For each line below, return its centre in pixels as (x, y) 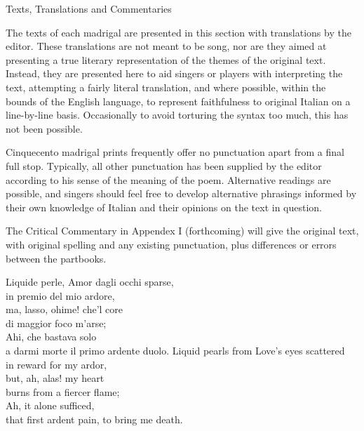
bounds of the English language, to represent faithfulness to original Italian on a (178, 101)
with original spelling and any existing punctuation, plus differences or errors (171, 244)
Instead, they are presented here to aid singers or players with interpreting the (174, 73)
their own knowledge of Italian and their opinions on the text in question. (164, 207)
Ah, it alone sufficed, (50, 405)
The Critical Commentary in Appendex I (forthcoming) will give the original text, (182, 231)
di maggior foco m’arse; (56, 323)
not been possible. (44, 128)
